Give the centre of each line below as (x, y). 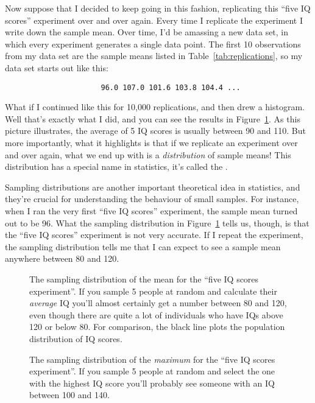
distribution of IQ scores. (76, 338)
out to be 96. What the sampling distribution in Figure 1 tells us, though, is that (157, 223)
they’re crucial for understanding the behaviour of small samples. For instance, (152, 199)
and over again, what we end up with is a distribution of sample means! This (148, 154)
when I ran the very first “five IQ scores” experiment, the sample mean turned (151, 210)
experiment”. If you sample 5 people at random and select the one (152, 371)
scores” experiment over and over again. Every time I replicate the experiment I (154, 20)
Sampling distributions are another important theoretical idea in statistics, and (153, 187)
